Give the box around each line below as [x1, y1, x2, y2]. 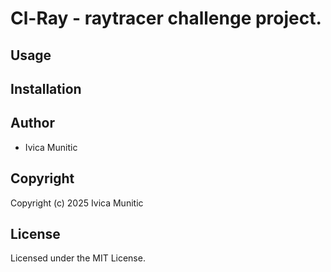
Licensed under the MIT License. [10, 252, 146, 264]
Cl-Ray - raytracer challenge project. [10, 7, 322, 30]
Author [10, 115, 55, 132]
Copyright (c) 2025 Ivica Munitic [10, 197, 144, 209]
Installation [10, 80, 82, 97]
